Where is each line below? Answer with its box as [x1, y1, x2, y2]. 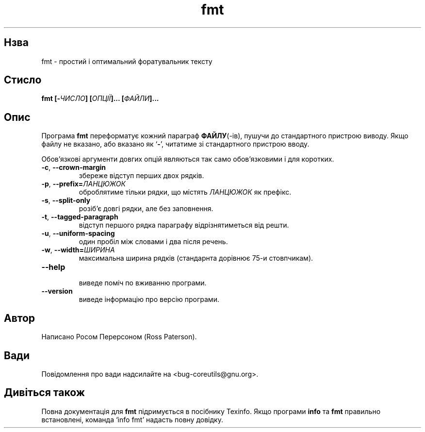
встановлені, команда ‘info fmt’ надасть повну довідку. [41, 415, 223, 424]
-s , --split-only [41, 196, 91, 205]
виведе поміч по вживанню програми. [79, 279, 207, 287]
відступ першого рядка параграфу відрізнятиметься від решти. [79, 221, 289, 230]
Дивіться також [4, 386, 85, 399]
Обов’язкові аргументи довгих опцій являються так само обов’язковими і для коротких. [41, 155, 334, 164]
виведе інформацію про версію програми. [79, 295, 219, 304]
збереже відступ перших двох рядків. [79, 171, 204, 180]
